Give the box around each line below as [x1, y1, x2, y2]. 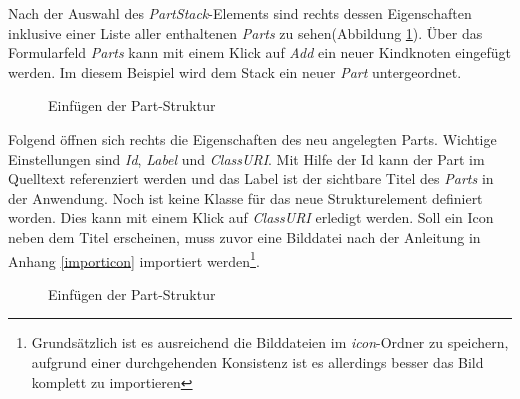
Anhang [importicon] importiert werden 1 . [8, 247, 260, 271]
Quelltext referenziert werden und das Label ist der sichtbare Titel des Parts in [8, 168, 494, 189]
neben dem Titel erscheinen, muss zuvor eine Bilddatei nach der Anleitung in [8, 226, 481, 247]
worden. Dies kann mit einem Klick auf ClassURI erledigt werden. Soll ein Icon [8, 207, 494, 228]
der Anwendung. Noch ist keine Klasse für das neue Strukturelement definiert [8, 187, 483, 208]
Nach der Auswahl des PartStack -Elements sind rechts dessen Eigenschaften [8, 3, 472, 23]
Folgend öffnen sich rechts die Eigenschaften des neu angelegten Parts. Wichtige [8, 128, 497, 149]
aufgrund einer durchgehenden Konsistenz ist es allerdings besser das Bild [31, 351, 484, 372]
